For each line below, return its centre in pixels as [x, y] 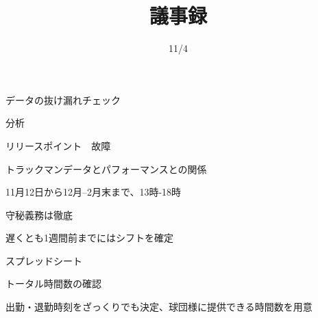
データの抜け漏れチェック [63, 100]
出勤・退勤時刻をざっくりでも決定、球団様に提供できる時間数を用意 [159, 307]
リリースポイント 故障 [58, 145]
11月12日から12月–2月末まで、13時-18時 [94, 192]
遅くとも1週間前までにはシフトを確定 [89, 238]
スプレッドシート [44, 260]
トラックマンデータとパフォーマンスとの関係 [106, 169]
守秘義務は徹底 [39, 214]
